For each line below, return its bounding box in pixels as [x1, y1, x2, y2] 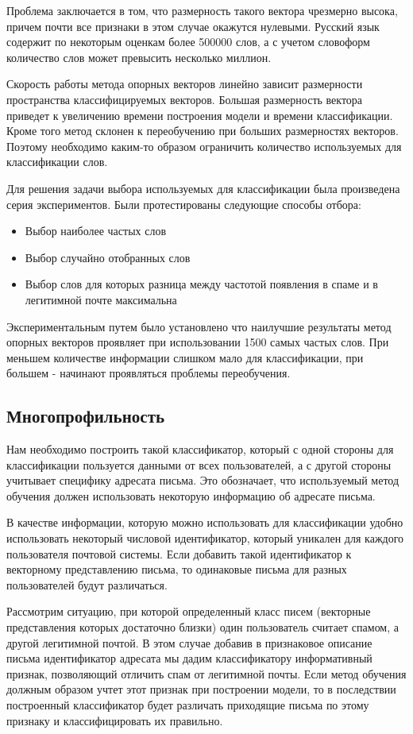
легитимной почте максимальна [25, 291, 177, 307]
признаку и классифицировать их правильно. [6, 712, 223, 728]
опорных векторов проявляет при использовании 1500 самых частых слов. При [6, 334, 389, 350]
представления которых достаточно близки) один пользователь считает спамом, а [6, 619, 399, 635]
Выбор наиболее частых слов [25, 222, 167, 239]
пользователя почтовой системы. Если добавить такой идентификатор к [6, 545, 352, 562]
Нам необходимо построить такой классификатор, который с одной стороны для [6, 441, 394, 458]
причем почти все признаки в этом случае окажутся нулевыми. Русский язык [6, 17, 380, 34]
